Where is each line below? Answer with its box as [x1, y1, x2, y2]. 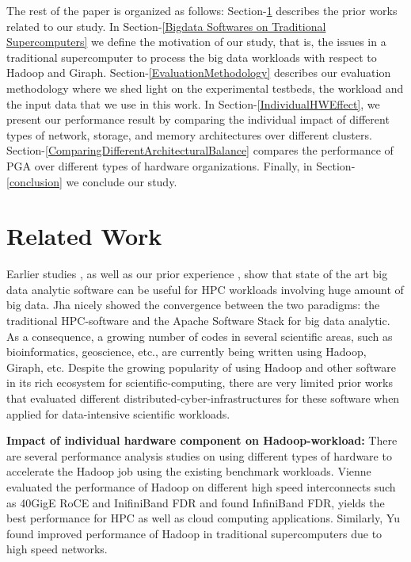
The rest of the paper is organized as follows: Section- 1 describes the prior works [6, 2, 398, 18]
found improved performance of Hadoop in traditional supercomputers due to [6, 525, 382, 541]
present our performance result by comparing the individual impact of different [6, 111, 390, 128]
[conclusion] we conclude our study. [6, 173, 177, 189]
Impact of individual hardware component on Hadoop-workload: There [6, 432, 398, 449]
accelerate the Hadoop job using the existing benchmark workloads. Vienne [6, 463, 371, 480]
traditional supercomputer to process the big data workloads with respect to [6, 48, 377, 65]
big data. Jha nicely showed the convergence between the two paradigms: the [6, 296, 380, 313]
